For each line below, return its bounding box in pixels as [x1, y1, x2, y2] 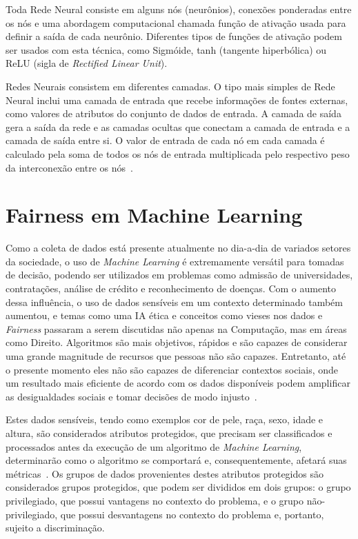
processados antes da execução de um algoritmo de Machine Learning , [6, 439, 302, 454]
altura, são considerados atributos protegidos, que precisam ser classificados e [6, 425, 332, 440]
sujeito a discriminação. [6, 520, 105, 535]
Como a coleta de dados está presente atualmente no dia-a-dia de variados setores [6, 241, 351, 255]
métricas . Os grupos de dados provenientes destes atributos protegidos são [6, 466, 324, 480]
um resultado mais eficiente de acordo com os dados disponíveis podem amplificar [6, 376, 350, 390]
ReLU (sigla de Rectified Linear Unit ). [6, 56, 168, 70]
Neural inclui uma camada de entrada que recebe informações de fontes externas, [6, 92, 348, 107]
